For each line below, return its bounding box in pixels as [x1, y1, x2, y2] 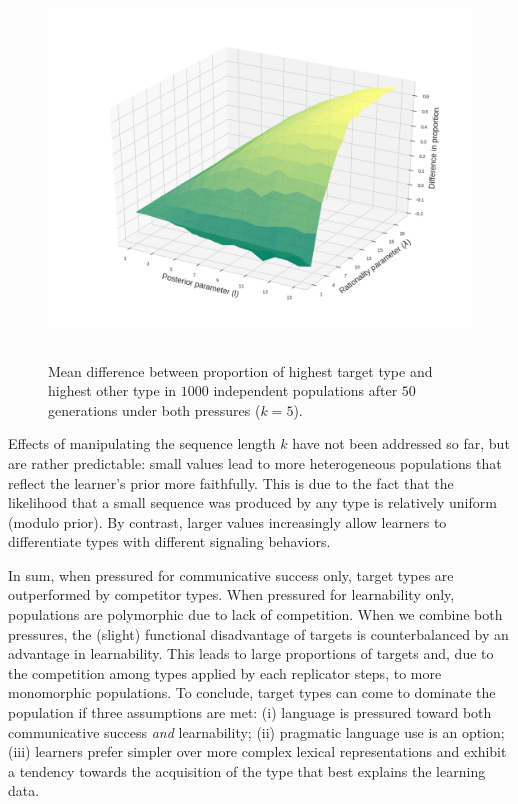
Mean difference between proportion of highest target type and [48, 360, 433, 381]
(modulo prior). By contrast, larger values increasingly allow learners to [8, 511, 447, 532]
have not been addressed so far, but [292, 433, 510, 454]
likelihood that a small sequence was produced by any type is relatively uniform [8, 492, 497, 513]
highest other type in [48, 380, 177, 401]
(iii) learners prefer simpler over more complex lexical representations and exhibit [8, 741, 507, 762]
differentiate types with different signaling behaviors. [8, 531, 331, 552]
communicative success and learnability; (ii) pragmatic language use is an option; [8, 721, 505, 742]
